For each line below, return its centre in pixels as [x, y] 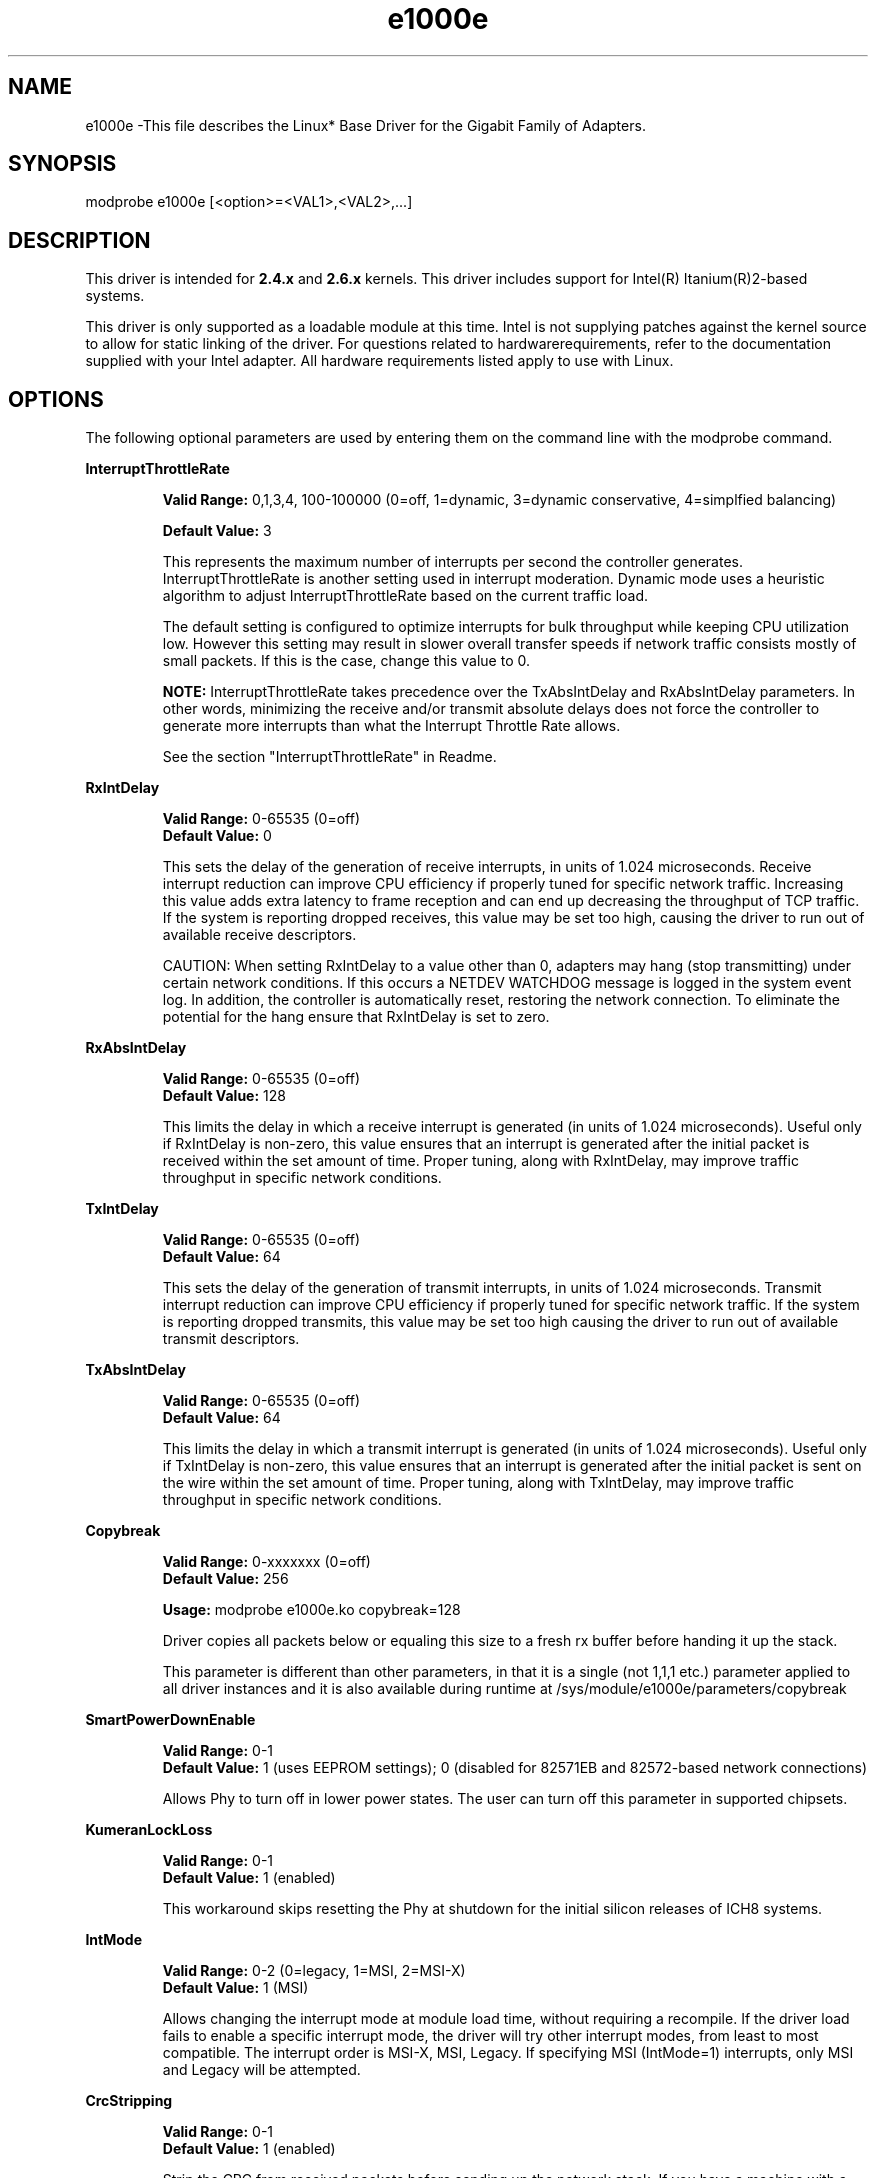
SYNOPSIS [62, 164]
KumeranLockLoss [149, 1830]
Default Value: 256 [225, 1579]
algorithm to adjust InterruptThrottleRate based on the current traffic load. [405, 596]
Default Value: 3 [217, 531]
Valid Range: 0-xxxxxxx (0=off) [266, 1562]
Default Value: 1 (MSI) [235, 1988]
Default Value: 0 [217, 836]
